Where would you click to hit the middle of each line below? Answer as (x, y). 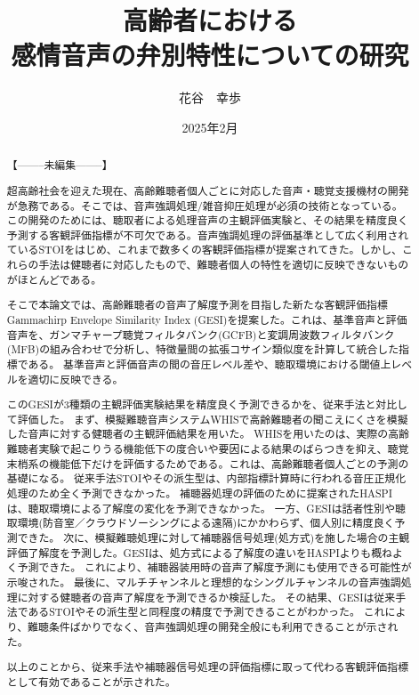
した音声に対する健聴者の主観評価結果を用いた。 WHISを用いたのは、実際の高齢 (208, 434)
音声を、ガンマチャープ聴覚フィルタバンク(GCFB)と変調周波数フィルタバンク (201, 334)
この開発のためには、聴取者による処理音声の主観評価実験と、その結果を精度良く (207, 220)
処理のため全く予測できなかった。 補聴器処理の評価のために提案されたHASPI (199, 493)
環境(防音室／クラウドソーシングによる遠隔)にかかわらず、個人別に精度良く (206, 523)
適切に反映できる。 (76, 379)
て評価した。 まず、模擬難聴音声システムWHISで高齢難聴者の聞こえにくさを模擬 (207, 419)
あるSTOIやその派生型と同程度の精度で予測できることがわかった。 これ (206, 612)
